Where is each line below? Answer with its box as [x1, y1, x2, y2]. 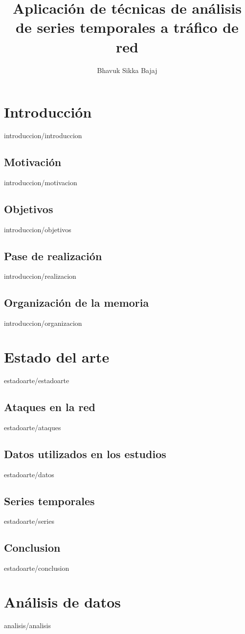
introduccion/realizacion [4, 271, 76, 281]
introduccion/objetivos [4, 224, 71, 234]
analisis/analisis [4, 620, 51, 630]
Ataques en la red [4, 399, 95, 414]
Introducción [4, 102, 92, 122]
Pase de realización [4, 248, 102, 263]
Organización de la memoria [4, 295, 149, 310]
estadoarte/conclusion [4, 563, 69, 573]
